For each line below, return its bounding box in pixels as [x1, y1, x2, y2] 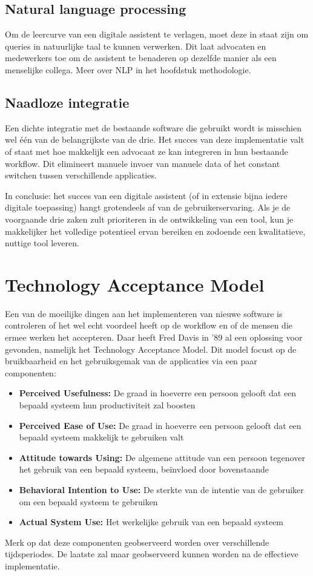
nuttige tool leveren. [5, 237, 79, 249]
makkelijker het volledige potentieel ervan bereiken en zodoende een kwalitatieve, [5, 224, 306, 237]
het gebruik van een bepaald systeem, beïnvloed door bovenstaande [19, 463, 269, 476]
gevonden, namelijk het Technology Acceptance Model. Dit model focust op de [5, 342, 297, 355]
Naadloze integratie [5, 93, 130, 111]
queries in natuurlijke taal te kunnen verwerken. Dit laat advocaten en [5, 39, 266, 52]
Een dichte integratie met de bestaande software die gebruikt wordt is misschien [5, 121, 301, 134]
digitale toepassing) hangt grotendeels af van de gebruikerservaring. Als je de [5, 201, 291, 214]
